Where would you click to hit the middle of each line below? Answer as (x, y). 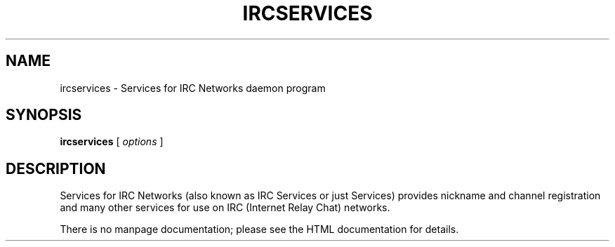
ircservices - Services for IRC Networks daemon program (193, 88)
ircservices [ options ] (112, 142)
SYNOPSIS (44, 115)
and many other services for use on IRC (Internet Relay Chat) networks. (225, 208)
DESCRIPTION (56, 168)
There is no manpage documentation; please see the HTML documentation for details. (259, 229)
